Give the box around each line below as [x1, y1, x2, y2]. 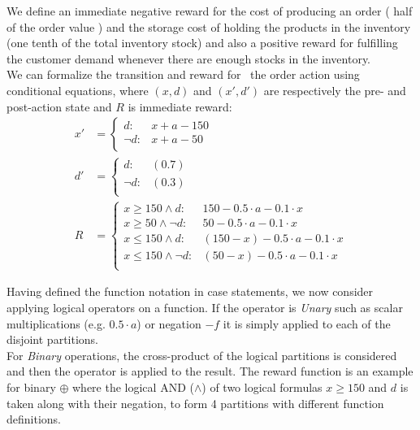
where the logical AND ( [72, 379, 194, 396]
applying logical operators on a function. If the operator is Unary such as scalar [6, 299, 403, 316]
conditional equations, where [6, 81, 149, 98]
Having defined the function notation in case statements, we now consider [6, 283, 374, 300]
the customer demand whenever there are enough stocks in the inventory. [6, 50, 371, 67]
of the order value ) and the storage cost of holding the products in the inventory [6, 18, 411, 35]
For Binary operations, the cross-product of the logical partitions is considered [6, 346, 397, 363]
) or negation [136, 315, 201, 332]
